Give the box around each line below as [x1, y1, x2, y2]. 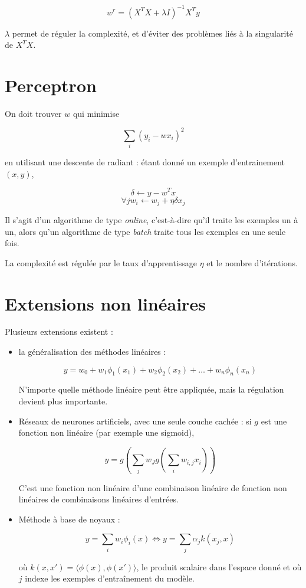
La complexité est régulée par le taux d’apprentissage [5, 256, 198, 269]
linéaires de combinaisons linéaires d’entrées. [18, 493, 179, 505]
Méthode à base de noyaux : [18, 512, 120, 525]
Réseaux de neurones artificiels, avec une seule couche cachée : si [18, 414, 252, 427]
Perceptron [5, 73, 97, 97]
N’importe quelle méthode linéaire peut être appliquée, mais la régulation [18, 383, 284, 396]
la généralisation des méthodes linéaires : [18, 345, 166, 358]
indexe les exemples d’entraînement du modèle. [25, 572, 195, 584]
